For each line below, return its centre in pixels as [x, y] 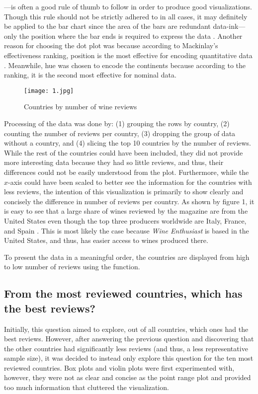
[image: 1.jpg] [49, 91]
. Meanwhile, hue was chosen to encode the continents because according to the [125, 65]
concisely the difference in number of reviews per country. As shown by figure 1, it [129, 201]
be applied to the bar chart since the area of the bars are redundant [107, 26]
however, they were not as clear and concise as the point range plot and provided [128, 377]
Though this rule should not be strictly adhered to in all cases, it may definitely [126, 16]
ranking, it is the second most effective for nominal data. [90, 75]
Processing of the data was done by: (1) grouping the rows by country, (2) [117, 123]
